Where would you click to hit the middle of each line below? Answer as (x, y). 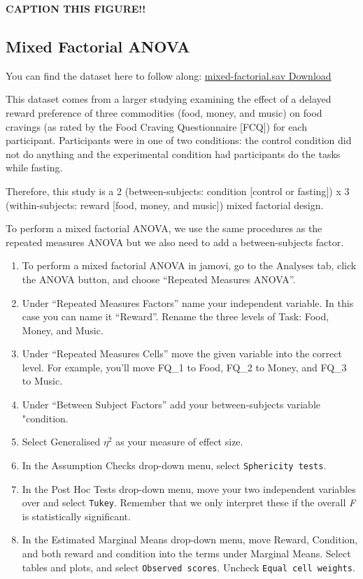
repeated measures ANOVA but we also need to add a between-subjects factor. (175, 242)
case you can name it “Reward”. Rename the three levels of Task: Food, (176, 316)
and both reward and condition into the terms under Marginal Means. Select (186, 553)
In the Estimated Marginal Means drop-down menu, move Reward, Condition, (190, 539)
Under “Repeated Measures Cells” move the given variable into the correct (182, 353)
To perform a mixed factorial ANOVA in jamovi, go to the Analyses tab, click (189, 265)
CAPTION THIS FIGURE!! (76, 8)
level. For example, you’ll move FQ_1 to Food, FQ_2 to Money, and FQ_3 (184, 367)
